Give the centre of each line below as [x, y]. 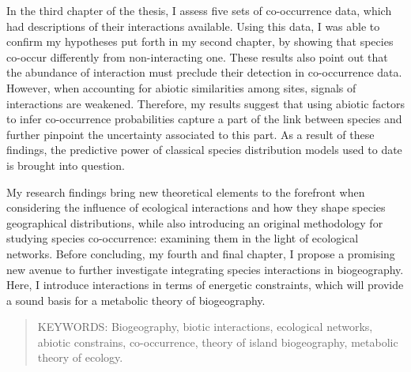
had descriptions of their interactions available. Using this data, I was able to [193, 26]
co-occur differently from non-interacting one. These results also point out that [197, 56]
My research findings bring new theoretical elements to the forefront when [186, 192]
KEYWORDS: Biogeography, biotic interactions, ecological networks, [205, 327]
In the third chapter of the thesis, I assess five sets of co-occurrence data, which [199, 10]
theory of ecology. [80, 357]
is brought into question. [66, 165]
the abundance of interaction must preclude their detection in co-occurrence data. [204, 72]
